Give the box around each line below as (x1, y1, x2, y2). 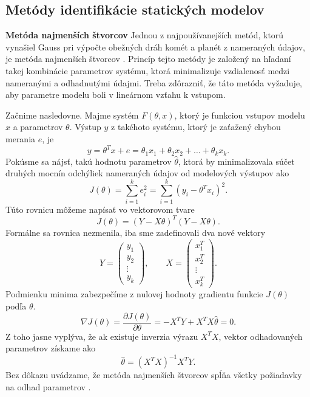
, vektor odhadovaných (218, 330, 303, 342)
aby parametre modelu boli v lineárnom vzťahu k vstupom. (5, 88, 226, 101)
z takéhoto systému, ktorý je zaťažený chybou (111, 120, 281, 133)
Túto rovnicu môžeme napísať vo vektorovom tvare (5, 202, 195, 215)
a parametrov (13, 120, 63, 133)
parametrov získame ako (5, 342, 96, 354)
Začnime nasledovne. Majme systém (5, 108, 139, 121)
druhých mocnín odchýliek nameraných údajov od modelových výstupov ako (5, 167, 289, 179)
